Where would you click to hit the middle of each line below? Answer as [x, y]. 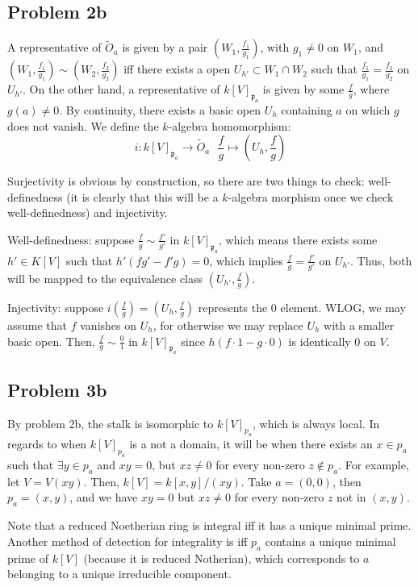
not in [351, 497]
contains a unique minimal [330, 541]
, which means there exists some [298, 239]
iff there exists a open [177, 69]
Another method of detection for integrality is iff [127, 541]
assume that [38, 325]
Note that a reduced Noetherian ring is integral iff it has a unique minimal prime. [209, 525]
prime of [28, 558]
